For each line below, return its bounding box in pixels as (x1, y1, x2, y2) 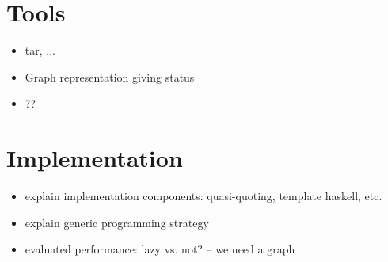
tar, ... (25, 42, 55, 59)
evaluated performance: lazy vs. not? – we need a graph (25, 241, 295, 257)
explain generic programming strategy (25, 214, 209, 230)
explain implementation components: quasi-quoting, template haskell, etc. (25, 188, 382, 204)
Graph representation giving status (25, 68, 195, 85)
